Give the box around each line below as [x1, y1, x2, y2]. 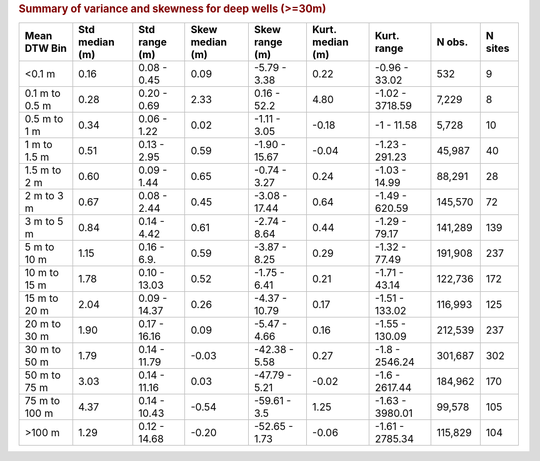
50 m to [24, 368, 62, 382]
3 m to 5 [24, 215, 64, 229]
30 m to [24, 343, 62, 357]
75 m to [24, 394, 60, 408]
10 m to [24, 266, 60, 280]
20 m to [24, 317, 62, 331]
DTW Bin [24, 41, 67, 55]
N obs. [436, 35, 469, 49]
